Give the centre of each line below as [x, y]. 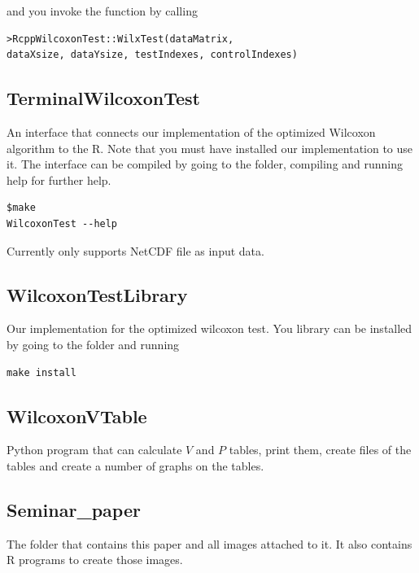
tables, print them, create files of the [320, 450]
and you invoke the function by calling [102, 11]
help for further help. [59, 179]
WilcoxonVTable [77, 416]
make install [41, 372]
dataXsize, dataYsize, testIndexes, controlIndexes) [152, 55]
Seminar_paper [74, 509]
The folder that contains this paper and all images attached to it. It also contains [209, 543]
